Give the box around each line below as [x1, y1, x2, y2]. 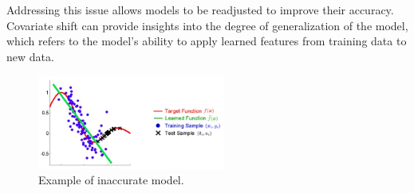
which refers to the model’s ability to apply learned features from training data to [6, 33, 407, 49]
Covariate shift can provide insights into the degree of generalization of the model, [6, 17, 408, 33]
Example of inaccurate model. [38, 172, 184, 188]
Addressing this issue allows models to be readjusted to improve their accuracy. [6, 2, 394, 17]
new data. [6, 48, 54, 64]
